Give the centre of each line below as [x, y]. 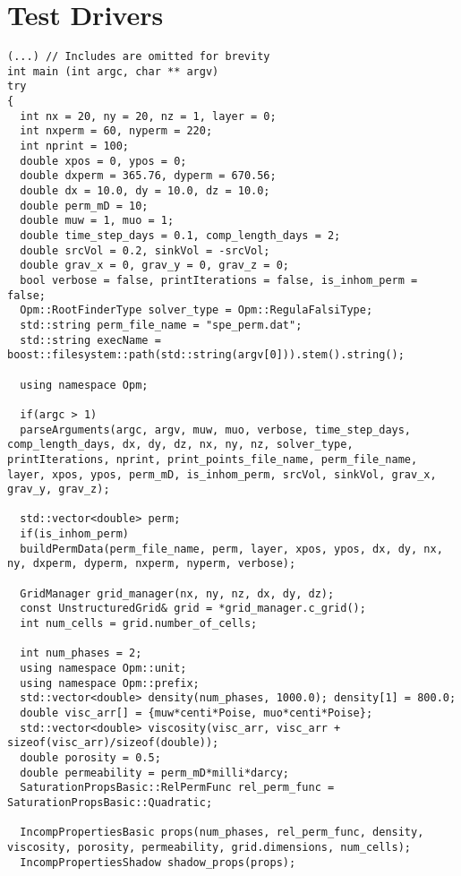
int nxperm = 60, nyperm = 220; [116, 131]
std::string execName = [90, 340]
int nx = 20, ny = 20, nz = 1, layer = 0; [148, 116]
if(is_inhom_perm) [75, 534]
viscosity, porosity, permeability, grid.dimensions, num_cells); [209, 847]
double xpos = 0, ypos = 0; [103, 161]
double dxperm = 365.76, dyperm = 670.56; [148, 176]
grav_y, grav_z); [59, 490]
